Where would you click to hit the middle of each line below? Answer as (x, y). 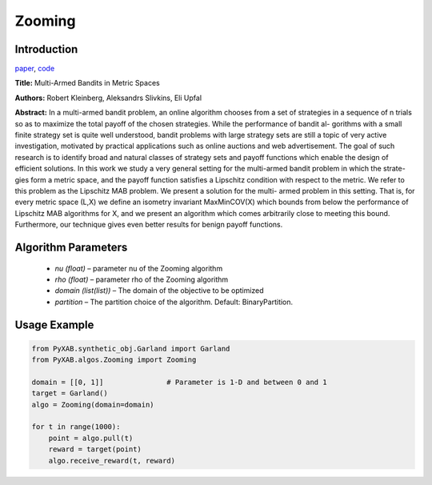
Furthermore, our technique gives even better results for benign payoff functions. (149, 225)
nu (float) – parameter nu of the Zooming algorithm (139, 268)
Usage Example (54, 325)
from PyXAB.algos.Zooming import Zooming (114, 360)
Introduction (46, 49)
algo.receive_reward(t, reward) (112, 461)
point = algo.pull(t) (91, 438)
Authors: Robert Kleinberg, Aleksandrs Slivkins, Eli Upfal (108, 98)
